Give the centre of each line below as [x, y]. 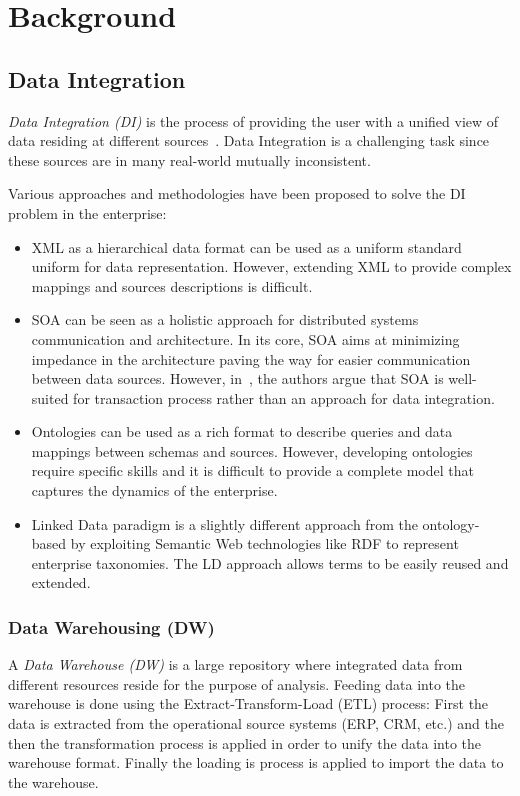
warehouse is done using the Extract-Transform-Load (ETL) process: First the [248, 703]
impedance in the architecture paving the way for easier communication [251, 358]
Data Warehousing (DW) [111, 626]
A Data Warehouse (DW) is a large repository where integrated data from [235, 664]
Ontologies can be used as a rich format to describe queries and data [242, 431]
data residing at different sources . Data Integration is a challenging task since [249, 140]
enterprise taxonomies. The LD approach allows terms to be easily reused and [270, 562]
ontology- [451, 523]
